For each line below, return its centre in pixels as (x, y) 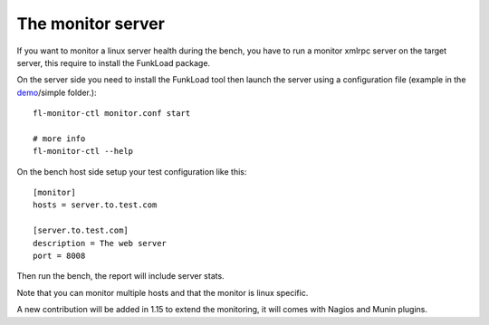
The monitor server (91, 24)
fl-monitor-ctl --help (83, 151)
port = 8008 (59, 256)
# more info (59, 139)
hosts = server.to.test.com (95, 205)
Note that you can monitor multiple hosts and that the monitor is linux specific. (163, 292)
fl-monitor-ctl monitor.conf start (112, 114)
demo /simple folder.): (57, 92)
